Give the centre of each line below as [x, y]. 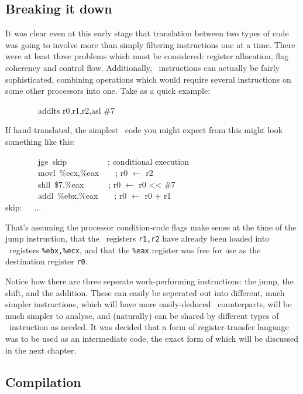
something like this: [40, 141]
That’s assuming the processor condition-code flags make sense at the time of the [151, 227]
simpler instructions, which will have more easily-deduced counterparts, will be [149, 304]
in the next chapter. [41, 350]
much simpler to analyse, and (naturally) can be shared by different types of [142, 315]
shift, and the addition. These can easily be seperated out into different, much [145, 292]
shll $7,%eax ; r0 [79, 184]
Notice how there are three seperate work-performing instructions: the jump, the [149, 281]
